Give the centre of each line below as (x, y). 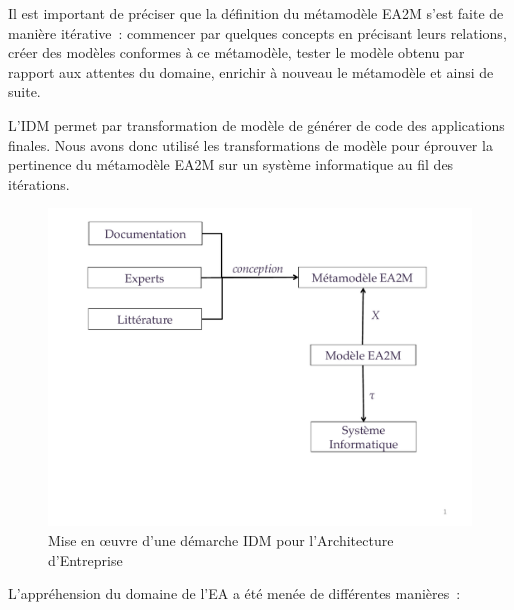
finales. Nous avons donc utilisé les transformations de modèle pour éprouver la (250, 144)
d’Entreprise (85, 559)
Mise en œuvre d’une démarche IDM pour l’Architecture (221, 539)
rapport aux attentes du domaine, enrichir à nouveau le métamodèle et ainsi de (251, 71)
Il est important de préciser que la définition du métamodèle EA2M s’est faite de (256, 13)
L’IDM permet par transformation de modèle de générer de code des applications (256, 124)
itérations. (39, 183)
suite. (24, 91)
